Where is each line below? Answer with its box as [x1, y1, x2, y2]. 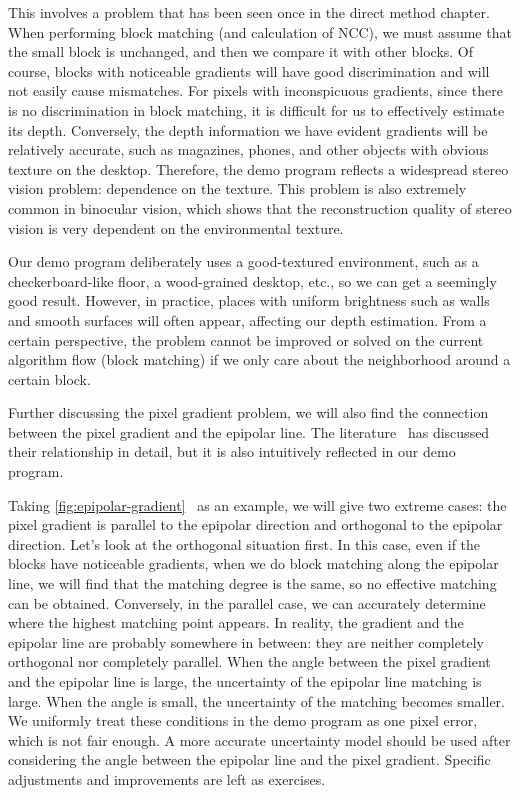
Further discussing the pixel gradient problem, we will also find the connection [8, 402, 489, 423]
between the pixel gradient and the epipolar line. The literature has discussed [8, 421, 490, 442]
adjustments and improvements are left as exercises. [8, 768, 326, 789]
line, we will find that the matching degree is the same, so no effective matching [8, 573, 497, 594]
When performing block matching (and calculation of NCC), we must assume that [8, 21, 512, 42]
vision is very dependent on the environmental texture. [8, 217, 344, 238]
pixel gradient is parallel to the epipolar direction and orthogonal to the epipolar [8, 514, 503, 535]
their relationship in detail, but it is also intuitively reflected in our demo [8, 441, 456, 462]
